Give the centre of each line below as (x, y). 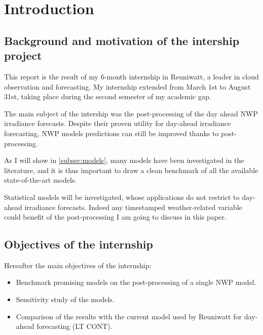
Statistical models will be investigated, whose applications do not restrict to (122, 197)
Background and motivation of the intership (122, 40)
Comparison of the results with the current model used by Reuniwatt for (129, 316)
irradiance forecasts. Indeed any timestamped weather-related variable (133, 207)
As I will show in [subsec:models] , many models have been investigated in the (124, 160)
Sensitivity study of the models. (65, 299)
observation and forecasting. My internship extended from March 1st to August (127, 86)
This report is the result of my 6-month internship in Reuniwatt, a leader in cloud (131, 76)
